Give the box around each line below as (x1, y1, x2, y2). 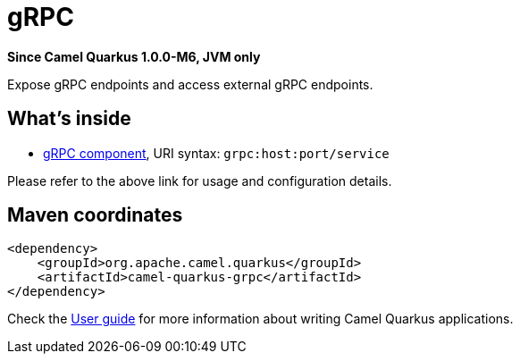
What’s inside (7, 107, 131, 130)
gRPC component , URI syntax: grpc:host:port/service (43, 145, 390, 161)
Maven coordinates (7, 204, 183, 227)
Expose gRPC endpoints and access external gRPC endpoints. (7, 76, 373, 92)
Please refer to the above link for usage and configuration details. (7, 172, 392, 189)
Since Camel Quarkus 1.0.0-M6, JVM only (7, 48, 261, 64)
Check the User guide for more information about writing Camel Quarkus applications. (7, 311, 514, 327)
